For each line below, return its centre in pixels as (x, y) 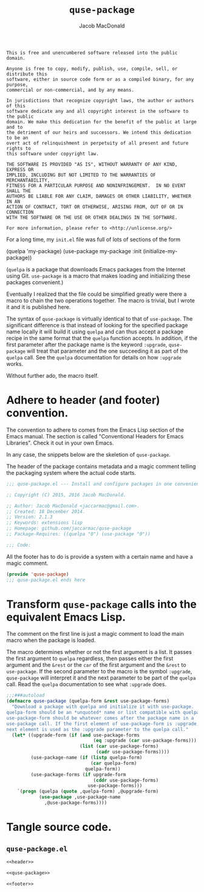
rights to (19, 148)
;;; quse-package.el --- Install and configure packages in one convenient (104, 484)
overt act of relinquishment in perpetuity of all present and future (97, 143)
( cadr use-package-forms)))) (133, 752)
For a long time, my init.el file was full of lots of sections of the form (93, 239)
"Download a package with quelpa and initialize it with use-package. (103, 707)
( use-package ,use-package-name (80, 797)
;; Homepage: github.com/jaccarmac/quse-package (69, 529)
